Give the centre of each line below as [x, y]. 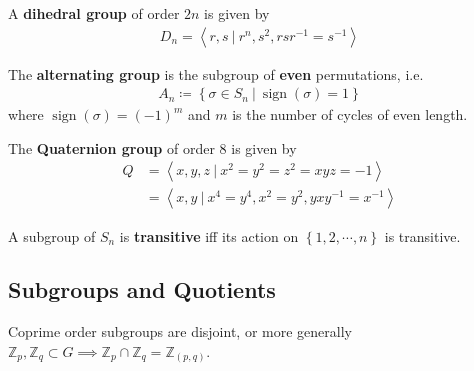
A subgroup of [52, 235]
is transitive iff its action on [209, 235]
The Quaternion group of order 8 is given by [152, 147]
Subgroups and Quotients [142, 289]
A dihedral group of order [94, 13]
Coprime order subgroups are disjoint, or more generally [180, 331]
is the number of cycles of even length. [350, 114]
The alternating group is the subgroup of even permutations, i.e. [216, 73]
